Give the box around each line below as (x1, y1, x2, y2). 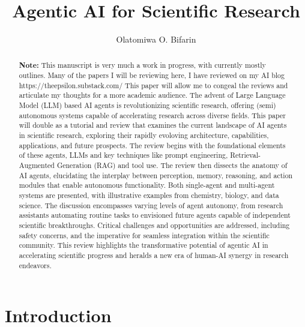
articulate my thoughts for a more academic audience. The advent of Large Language (19, 90, 286, 100)
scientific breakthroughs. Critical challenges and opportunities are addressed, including (19, 220, 290, 230)
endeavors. (19, 260, 52, 270)
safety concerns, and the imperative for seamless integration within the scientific (19, 230, 270, 240)
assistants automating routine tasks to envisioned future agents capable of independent (19, 210, 291, 220)
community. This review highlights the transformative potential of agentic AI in (19, 240, 268, 250)
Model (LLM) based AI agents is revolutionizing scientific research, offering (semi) (19, 100, 276, 110)
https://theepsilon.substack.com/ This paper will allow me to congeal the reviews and (19, 80, 288, 90)
